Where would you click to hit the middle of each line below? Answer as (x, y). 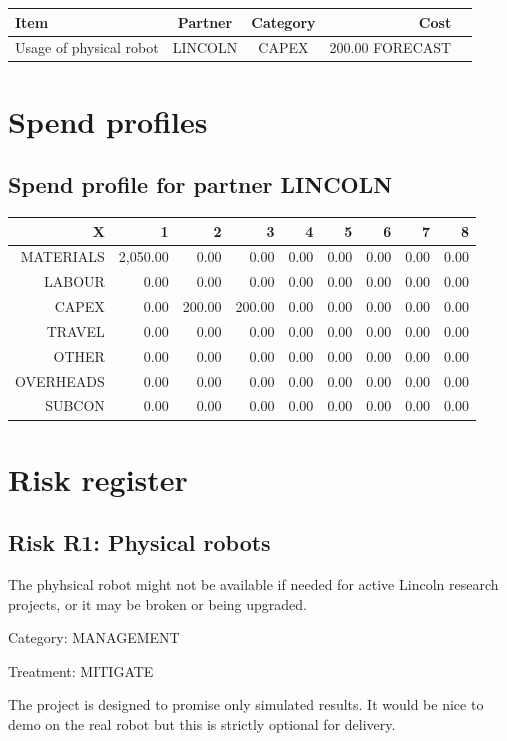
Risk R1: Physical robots (139, 542)
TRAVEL (75, 330)
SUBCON (75, 405)
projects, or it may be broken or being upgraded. (157, 603)
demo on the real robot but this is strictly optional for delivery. (202, 724)
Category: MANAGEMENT (94, 637)
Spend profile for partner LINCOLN (200, 184)
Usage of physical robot (87, 47)
